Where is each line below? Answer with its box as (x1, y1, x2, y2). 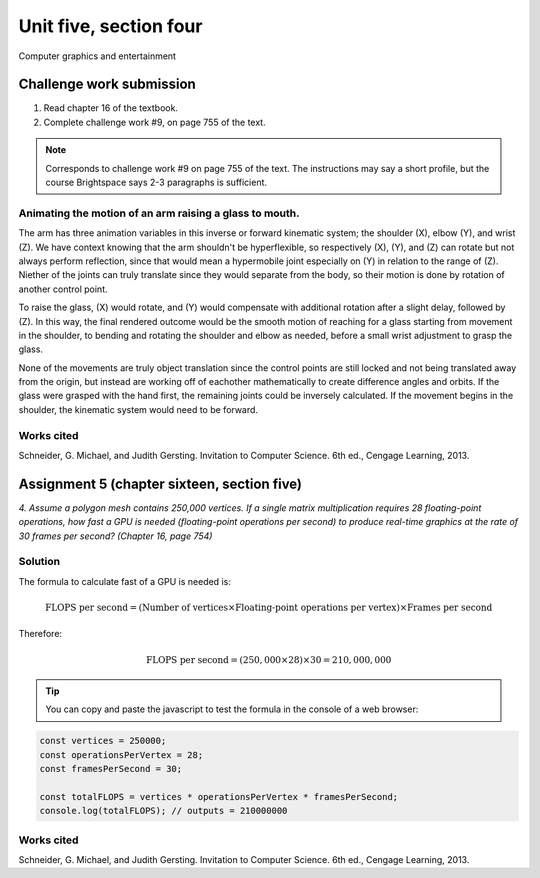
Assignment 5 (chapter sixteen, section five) (18, 475, 303, 492)
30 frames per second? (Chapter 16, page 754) (18, 530, 213, 542)
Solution (18, 555, 61, 569)
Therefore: (18, 628, 63, 640)
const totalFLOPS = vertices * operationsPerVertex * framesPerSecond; (39, 791, 399, 802)
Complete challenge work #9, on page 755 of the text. (43, 116, 266, 128)
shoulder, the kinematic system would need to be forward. (18, 403, 259, 415)
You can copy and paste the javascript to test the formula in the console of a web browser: (45, 703, 419, 715)
